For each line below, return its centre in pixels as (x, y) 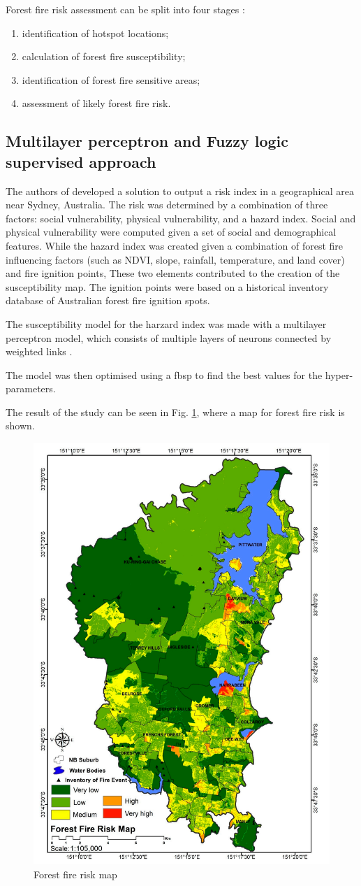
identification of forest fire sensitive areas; (111, 79)
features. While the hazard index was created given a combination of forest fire (175, 245)
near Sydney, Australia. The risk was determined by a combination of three (167, 205)
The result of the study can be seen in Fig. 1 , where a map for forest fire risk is (175, 412)
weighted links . (39, 351)
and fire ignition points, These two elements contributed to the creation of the (173, 273)
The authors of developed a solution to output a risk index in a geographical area (180, 191)
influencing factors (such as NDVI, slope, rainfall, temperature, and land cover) (175, 259)
